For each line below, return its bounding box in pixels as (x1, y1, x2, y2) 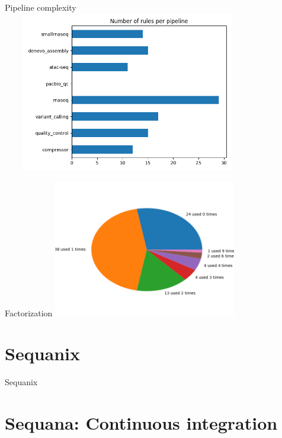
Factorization (5, 306, 53, 319)
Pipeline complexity (5, 1, 76, 13)
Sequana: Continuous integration (5, 411, 278, 435)
